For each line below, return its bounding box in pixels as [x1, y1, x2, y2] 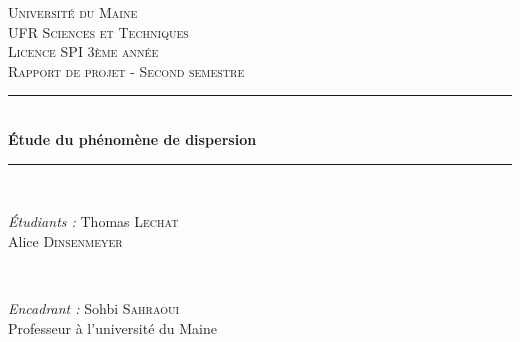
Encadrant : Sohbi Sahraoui [8, 297, 180, 318]
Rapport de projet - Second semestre [8, 60, 245, 81]
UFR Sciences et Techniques [8, 21, 189, 42]
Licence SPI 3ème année [8, 41, 159, 62]
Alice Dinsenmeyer [8, 230, 123, 251]
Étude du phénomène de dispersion [8, 128, 257, 149]
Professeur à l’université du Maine [8, 317, 218, 338]
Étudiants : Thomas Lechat [8, 211, 179, 232]
